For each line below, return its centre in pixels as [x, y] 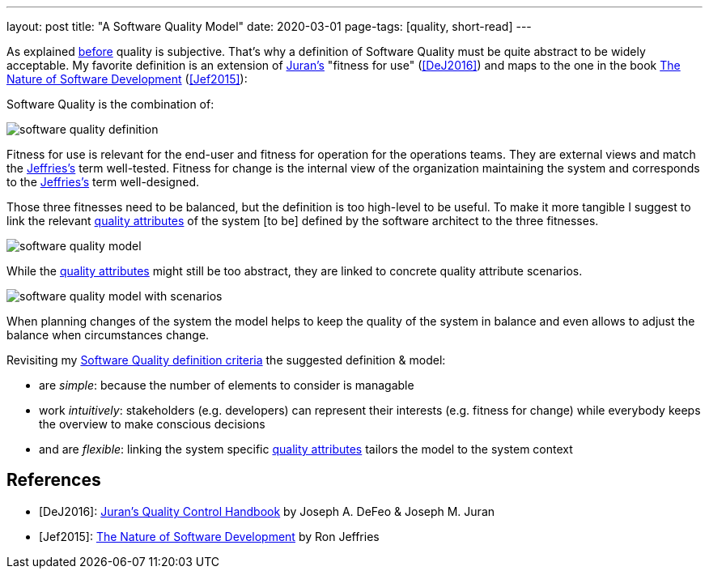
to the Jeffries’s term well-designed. [103, 182]
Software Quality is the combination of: [110, 104]
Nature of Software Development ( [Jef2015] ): [127, 79]
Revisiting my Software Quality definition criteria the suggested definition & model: [226, 360]
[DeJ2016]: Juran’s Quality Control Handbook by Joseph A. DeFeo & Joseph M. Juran [267, 511]
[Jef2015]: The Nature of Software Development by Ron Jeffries [209, 536]
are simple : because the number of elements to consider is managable [227, 385]
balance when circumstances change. [108, 335]
